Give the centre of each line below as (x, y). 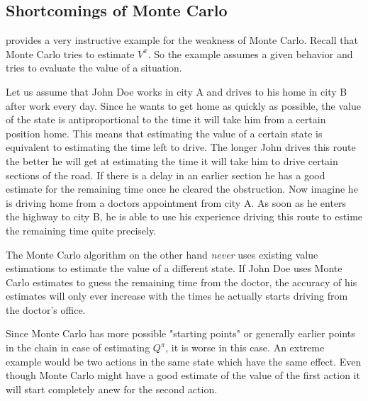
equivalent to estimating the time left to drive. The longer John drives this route (181, 147)
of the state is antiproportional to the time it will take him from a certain (166, 119)
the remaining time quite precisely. (81, 230)
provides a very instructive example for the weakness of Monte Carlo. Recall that (182, 40)
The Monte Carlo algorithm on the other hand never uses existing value (162, 254)
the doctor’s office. (46, 309)
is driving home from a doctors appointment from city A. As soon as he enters (176, 202)
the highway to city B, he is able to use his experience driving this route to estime (184, 216)
